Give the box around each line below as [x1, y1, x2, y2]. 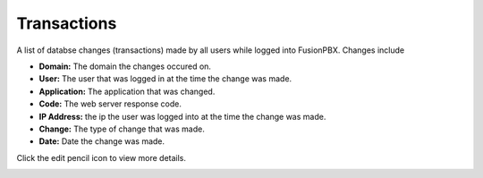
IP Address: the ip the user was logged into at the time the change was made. [38, 111, 326, 122]
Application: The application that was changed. [38, 86, 216, 97]
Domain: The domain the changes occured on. [38, 61, 212, 72]
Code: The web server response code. [38, 98, 182, 109]
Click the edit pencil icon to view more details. [16, 152, 187, 163]
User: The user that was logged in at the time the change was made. [38, 73, 292, 84]
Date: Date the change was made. [38, 136, 165, 147]
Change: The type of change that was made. [38, 123, 205, 134]
